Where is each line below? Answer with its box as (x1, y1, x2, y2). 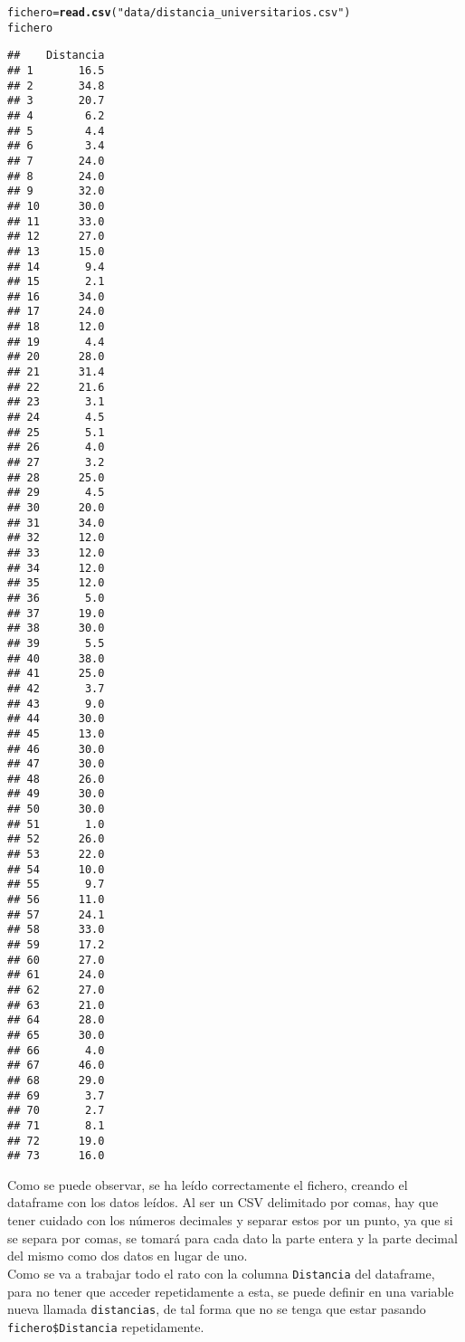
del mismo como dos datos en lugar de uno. (7, 1246, 248, 1265)
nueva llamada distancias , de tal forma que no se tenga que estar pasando (7, 1299, 426, 1318)
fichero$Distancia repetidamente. (7, 1317, 204, 1336)
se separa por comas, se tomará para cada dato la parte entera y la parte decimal (7, 1228, 458, 1247)
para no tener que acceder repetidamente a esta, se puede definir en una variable (7, 1281, 454, 1300)
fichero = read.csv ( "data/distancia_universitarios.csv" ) (7, 6, 351, 19)
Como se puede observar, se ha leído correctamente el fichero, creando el (7, 1175, 408, 1194)
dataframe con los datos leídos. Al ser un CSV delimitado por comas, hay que (7, 1193, 439, 1212)
